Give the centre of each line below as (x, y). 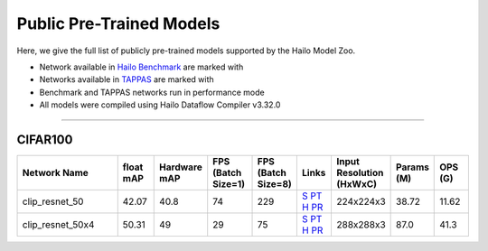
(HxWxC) (357, 184)
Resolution (360, 173)
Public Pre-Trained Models (118, 23)
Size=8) (275, 184)
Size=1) (229, 184)
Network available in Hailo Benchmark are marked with (141, 67)
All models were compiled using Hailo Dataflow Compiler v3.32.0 (160, 105)
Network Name (56, 173)
